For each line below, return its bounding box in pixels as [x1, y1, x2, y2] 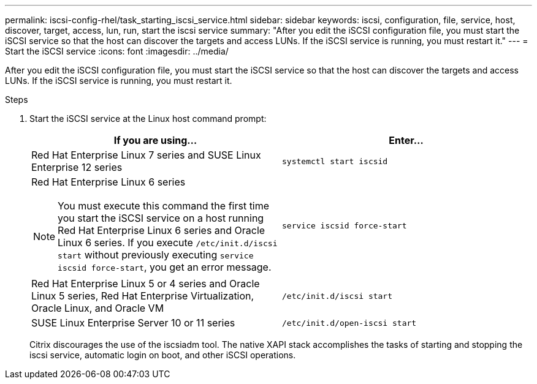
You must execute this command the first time [58, 200, 270, 212]
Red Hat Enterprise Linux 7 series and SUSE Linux [31, 149, 261, 161]
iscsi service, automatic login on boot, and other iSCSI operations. [29, 350, 296, 360]
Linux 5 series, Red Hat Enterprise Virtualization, [31, 290, 254, 302]
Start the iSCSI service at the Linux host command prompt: [29, 113, 267, 124]
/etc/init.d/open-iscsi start [282, 318, 417, 328]
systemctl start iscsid [282, 156, 388, 166]
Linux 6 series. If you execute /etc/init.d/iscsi [58, 236, 278, 249]
